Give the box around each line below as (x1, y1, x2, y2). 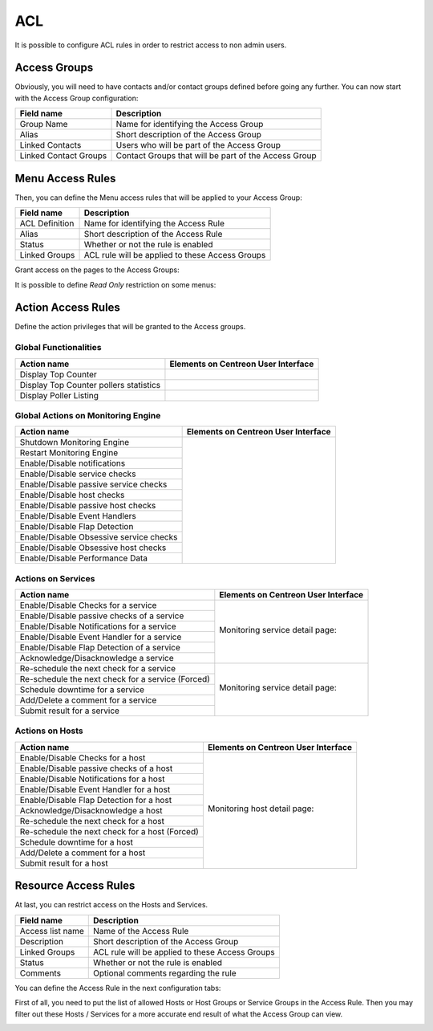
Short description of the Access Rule (83, 229, 223, 240)
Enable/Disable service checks (19, 468, 136, 479)
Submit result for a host (19, 858, 108, 869)
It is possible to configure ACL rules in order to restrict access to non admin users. (14, 40, 287, 50)
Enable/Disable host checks (19, 490, 125, 501)
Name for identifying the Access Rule (83, 218, 225, 229)
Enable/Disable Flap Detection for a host (19, 794, 172, 805)
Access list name (19, 925, 84, 936)
